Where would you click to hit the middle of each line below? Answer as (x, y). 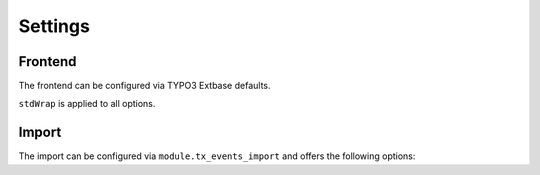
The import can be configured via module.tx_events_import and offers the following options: (217, 156)
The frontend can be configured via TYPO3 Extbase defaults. (144, 86)
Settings (54, 26)
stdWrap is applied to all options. (87, 104)
